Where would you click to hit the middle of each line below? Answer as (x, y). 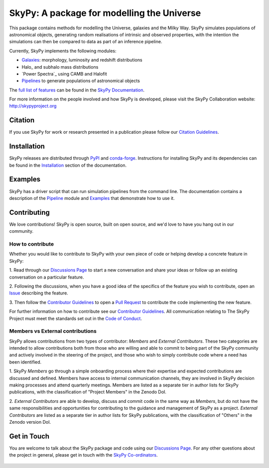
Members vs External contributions (53, 331)
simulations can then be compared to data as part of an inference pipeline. (86, 42)
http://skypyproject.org (33, 106)
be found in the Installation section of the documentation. (68, 165)
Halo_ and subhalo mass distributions (60, 67)
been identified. (25, 362)
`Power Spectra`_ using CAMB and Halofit (64, 74)
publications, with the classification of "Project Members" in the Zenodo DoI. (88, 392)
